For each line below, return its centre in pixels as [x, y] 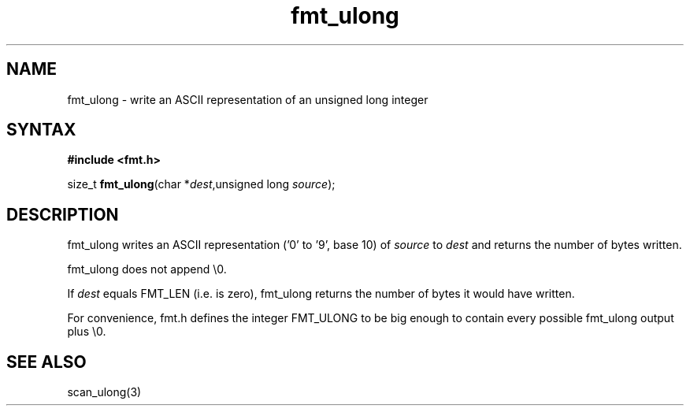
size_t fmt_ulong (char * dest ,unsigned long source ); [201, 184]
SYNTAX [41, 130]
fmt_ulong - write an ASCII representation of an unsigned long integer [248, 99]
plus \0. [87, 332]
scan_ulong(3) [104, 392]
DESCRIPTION [63, 214]
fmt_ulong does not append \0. [147, 269]
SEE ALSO [46, 362]
